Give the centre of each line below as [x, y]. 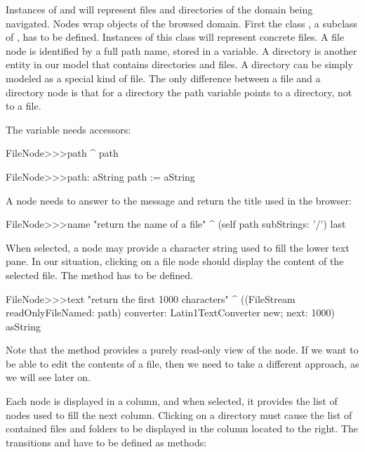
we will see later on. [48, 377]
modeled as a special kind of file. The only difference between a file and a [163, 78]
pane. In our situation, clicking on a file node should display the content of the [175, 261]
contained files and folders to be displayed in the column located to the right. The [182, 428]
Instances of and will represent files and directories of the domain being [159, 9]
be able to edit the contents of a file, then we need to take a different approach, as [182, 363]
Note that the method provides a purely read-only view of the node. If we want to [182, 350]
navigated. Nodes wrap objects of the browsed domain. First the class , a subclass [182, 23]
